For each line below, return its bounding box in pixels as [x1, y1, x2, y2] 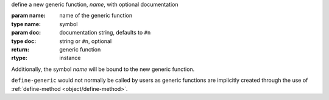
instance [59, 55, 81, 62]
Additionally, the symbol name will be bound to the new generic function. [11, 65, 195, 73]
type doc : [11, 37, 37, 45]
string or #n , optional [59, 37, 112, 45]
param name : [11, 12, 46, 19]
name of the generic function [59, 12, 133, 19]
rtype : [11, 55, 27, 62]
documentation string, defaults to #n [59, 29, 151, 36]
